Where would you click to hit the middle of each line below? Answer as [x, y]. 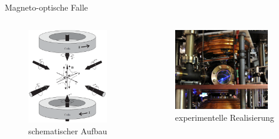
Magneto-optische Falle [47, 7]
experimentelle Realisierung [224, 117]
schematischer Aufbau [68, 130]
